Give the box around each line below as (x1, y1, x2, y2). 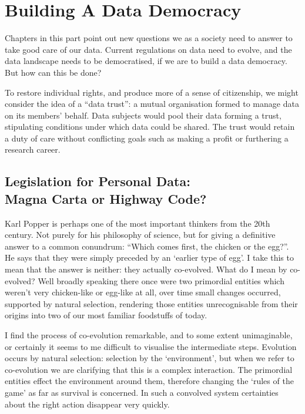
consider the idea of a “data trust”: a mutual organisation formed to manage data (5, 97, 299, 110)
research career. (5, 143, 61, 156)
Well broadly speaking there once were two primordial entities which (38, 274, 284, 287)
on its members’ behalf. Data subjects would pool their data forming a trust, (5, 109, 281, 121)
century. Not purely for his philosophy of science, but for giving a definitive (5, 228, 276, 241)
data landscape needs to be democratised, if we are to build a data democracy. (5, 55, 287, 67)
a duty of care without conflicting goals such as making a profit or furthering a (5, 132, 289, 144)
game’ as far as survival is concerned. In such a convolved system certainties (5, 386, 279, 398)
